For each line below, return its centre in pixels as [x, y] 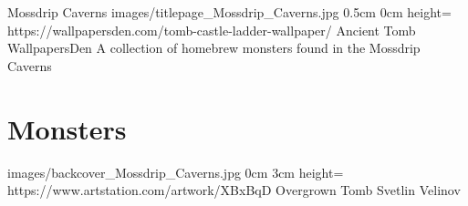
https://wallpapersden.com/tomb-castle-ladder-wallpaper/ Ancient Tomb [212, 30]
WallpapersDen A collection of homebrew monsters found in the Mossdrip [214, 48]
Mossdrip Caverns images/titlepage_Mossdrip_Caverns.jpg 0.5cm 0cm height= [229, 12]
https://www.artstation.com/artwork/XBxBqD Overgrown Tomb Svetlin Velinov [234, 190]
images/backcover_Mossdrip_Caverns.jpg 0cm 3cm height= [176, 172]
